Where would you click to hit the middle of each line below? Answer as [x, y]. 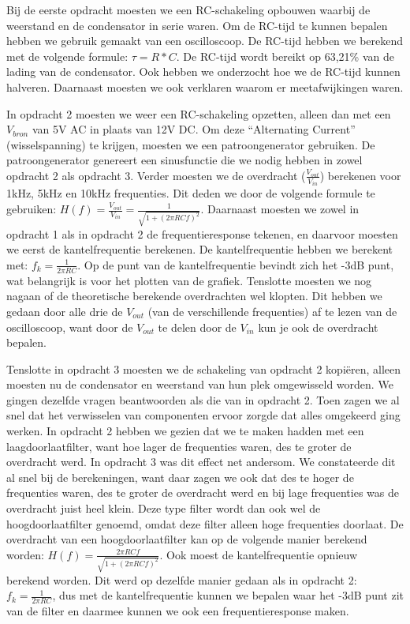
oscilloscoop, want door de [70, 327]
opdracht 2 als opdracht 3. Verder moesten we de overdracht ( [156, 175]
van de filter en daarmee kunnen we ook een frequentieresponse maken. [178, 610]
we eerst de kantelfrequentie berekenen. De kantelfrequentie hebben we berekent [200, 249]
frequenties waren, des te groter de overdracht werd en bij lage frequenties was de [203, 492]
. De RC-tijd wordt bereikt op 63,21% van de [285, 56]
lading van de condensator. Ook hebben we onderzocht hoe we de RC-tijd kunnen [203, 71]
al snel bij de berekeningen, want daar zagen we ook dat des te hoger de [180, 477]
